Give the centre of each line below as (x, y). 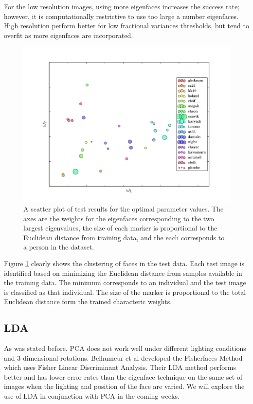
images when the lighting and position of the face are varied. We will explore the (124, 386)
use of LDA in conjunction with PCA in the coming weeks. (92, 396)
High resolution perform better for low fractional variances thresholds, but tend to (126, 26)
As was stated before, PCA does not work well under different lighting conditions (125, 348)
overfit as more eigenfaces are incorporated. (69, 35)
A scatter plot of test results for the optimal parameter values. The (124, 208)
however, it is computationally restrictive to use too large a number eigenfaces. (121, 16)
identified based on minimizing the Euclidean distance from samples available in (123, 273)
